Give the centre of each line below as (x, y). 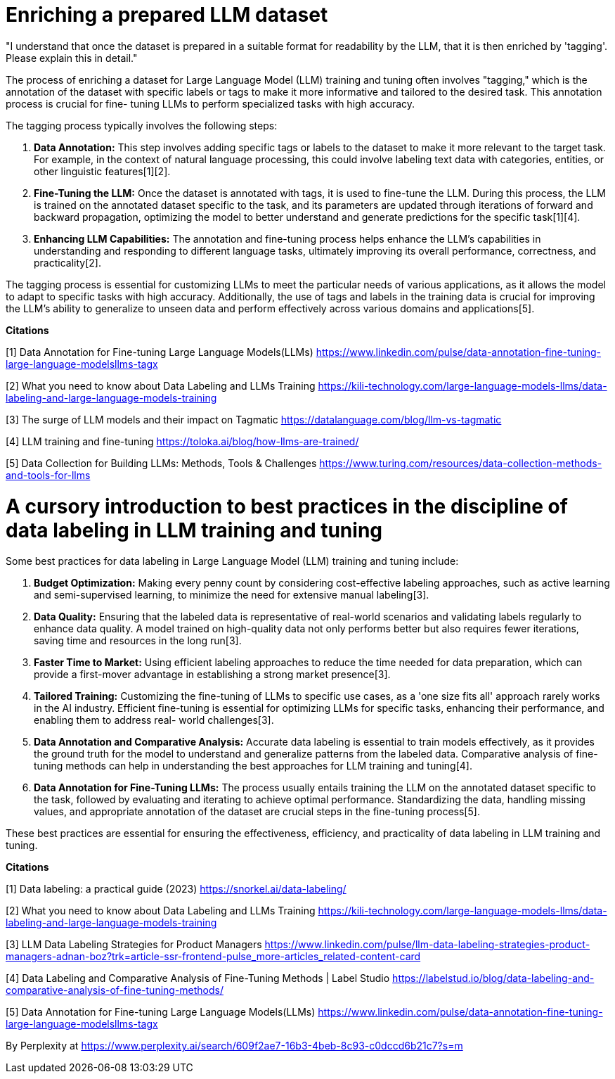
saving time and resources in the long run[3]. (138, 641)
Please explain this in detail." (72, 58)
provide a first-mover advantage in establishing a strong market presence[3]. (212, 675)
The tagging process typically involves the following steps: (142, 125)
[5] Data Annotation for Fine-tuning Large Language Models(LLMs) (161, 1012)
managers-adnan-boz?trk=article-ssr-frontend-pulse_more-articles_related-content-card (213, 957)
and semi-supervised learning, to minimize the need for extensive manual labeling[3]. (232, 595)
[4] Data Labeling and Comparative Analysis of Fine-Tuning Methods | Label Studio (198, 978)
